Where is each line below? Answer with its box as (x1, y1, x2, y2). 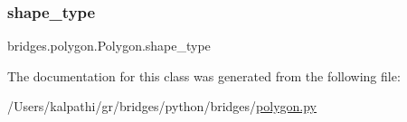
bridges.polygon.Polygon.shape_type (7, 36, 211, 55)
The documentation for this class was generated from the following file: (7, 66, 401, 85)
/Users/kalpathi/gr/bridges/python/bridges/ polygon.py (7, 97, 317, 116)
